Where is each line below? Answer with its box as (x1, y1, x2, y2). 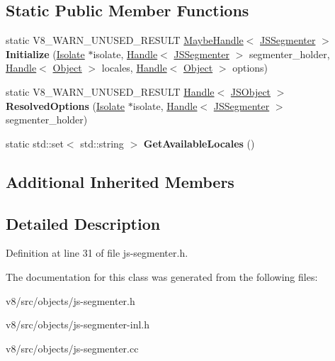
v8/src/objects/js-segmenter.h (6, 293, 135, 308)
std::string (80, 135, 124, 150)
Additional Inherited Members (6, 170, 234, 192)
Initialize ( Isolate (6, 46, 85, 61)
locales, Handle (101, 60, 167, 75)
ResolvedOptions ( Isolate (6, 98, 125, 113)
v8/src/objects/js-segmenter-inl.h (6, 317, 149, 332)
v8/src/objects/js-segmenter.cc (6, 340, 139, 355)
